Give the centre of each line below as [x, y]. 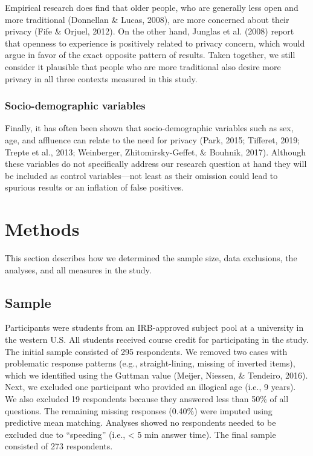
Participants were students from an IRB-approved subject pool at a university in [154, 327]
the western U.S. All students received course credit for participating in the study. [157, 340]
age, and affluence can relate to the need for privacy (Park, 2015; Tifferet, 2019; [153, 139]
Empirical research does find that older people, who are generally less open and [152, 7]
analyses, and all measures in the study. [78, 269]
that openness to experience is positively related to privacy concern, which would [155, 43]
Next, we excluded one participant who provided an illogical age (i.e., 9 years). [150, 387]
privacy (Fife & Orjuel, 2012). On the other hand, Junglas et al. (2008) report [150, 31]
